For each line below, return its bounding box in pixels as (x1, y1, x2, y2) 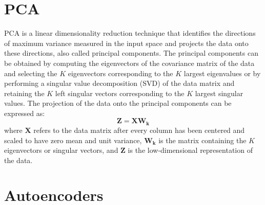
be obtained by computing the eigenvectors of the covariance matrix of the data (4, 57, 255, 68)
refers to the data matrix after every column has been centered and (33, 124, 245, 135)
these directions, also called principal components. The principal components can (4, 48, 258, 58)
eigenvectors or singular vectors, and (4, 145, 118, 155)
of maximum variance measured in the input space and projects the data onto (4, 37, 249, 48)
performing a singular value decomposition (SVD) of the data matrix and (4, 78, 235, 88)
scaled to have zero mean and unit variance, (4, 134, 142, 145)
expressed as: (4, 107, 45, 118)
